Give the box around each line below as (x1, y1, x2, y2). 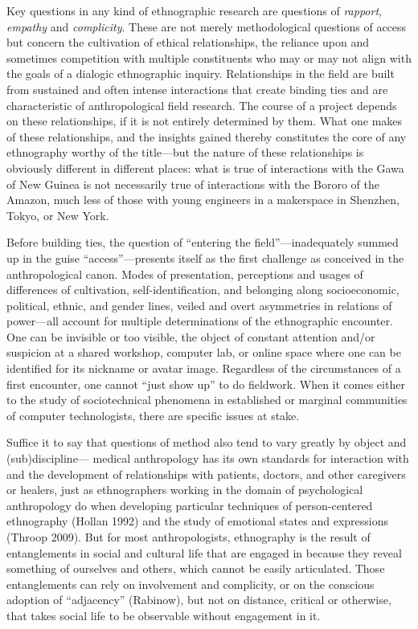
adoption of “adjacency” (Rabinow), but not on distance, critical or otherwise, (6, 591, 391, 608)
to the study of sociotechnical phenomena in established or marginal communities (6, 391, 408, 408)
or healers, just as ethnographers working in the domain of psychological (6, 481, 363, 498)
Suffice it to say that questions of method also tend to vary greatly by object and (6, 434, 407, 451)
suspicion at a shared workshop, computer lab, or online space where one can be (6, 344, 401, 361)
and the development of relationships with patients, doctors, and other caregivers (6, 465, 406, 482)
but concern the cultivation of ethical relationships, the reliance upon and (6, 34, 370, 51)
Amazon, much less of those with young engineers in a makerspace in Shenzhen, (6, 191, 400, 208)
